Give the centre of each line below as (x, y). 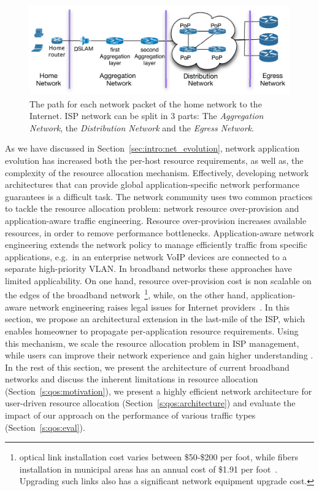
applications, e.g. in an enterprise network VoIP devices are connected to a (146, 256)
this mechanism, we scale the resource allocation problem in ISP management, (152, 343)
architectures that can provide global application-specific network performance (152, 184)
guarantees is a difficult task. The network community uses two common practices (159, 196)
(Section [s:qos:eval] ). (45, 427)
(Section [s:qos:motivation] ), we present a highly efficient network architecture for (159, 391)
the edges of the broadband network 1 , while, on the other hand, (127, 294)
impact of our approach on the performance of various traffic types (130, 415)
